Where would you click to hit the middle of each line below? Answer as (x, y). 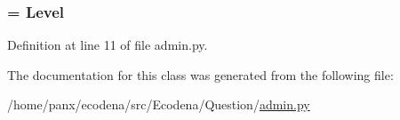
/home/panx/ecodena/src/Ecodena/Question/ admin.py (159, 104)
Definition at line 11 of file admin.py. (108, 45)
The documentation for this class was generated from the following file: (200, 74)
